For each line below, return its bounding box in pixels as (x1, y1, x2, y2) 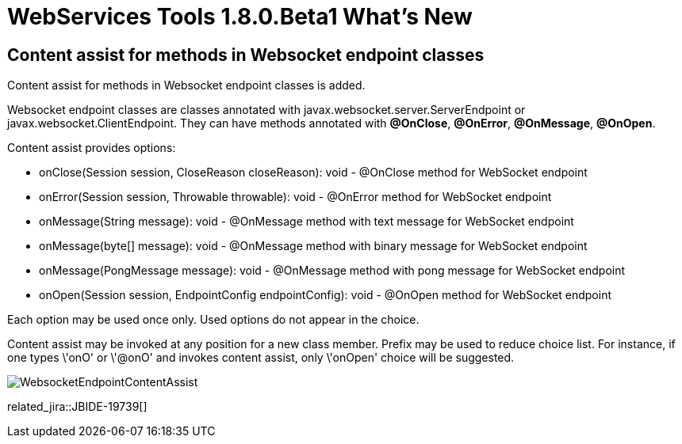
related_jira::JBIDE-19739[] (7, 400, 148, 414)
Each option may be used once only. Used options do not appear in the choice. (7, 313, 420, 327)
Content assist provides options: (7, 141, 176, 155)
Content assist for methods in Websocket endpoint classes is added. (7, 78, 366, 93)
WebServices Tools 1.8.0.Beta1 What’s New (7, 3, 473, 30)
